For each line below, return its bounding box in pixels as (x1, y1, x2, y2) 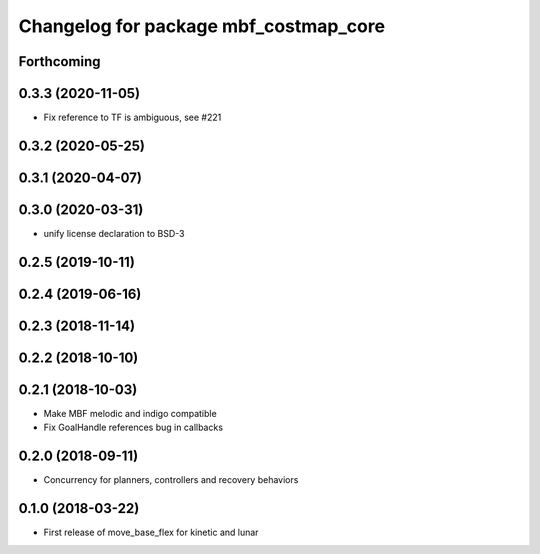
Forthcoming (18, 53, 101, 70)
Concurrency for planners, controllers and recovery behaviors (43, 474, 299, 486)
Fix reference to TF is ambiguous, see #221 (43, 111, 222, 124)
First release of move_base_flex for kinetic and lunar (43, 526, 259, 539)
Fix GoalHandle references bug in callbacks (43, 421, 224, 434)
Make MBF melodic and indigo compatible (43, 407, 217, 419)
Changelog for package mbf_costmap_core (18, 15, 385, 37)
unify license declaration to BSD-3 (43, 228, 185, 240)
